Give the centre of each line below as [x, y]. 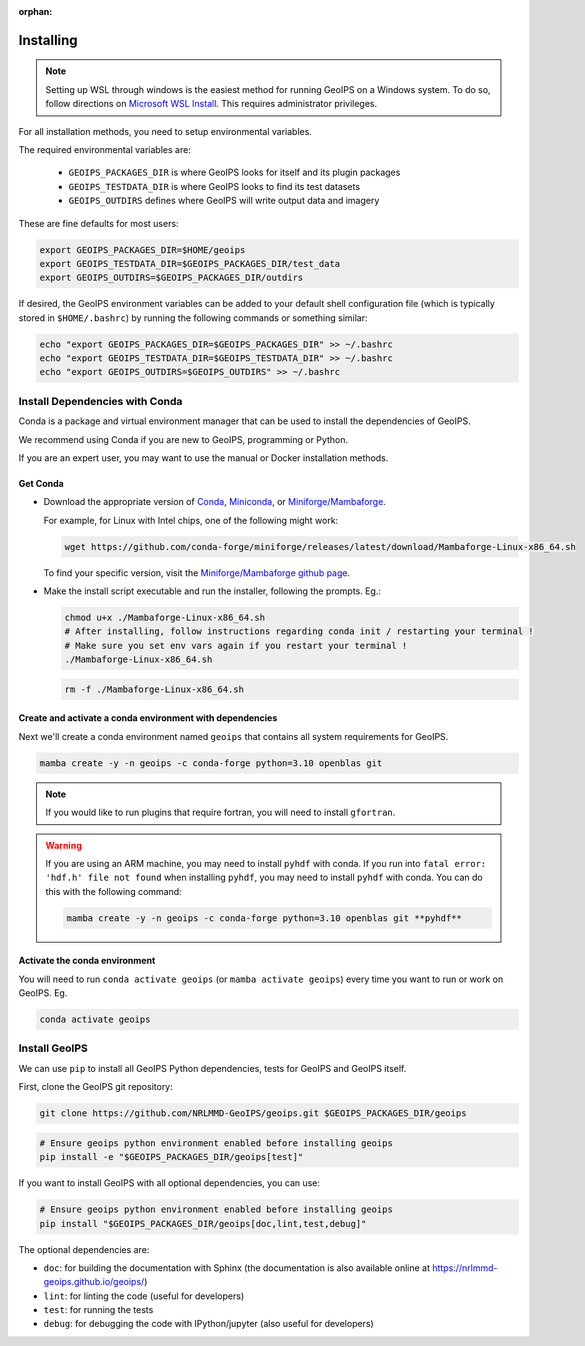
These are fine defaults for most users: [98, 223]
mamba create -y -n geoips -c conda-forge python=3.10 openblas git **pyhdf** [264, 918]
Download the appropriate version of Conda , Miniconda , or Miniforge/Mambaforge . [215, 502]
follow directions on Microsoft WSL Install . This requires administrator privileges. [211, 104]
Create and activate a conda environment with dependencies [148, 718]
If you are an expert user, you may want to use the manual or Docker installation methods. [203, 457]
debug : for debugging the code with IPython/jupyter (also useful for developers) [208, 1324]
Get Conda [41, 483]
